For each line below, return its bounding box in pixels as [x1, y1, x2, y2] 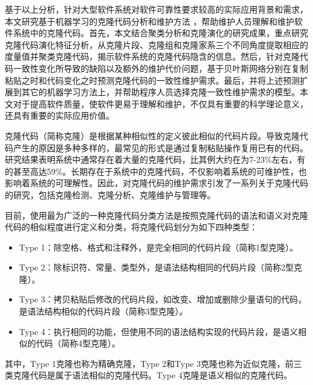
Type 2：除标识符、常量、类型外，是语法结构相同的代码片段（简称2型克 [19, 261, 302, 274]
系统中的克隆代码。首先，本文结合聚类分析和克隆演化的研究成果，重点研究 [13, 27, 308, 39]
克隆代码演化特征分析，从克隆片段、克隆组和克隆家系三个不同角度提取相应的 [5, 38, 308, 51]
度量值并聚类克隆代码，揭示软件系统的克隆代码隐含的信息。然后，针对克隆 [5, 50, 300, 63]
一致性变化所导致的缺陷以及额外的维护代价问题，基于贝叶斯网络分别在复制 [13, 61, 308, 74]
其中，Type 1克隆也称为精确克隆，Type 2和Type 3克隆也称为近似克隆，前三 [5, 357, 302, 369]
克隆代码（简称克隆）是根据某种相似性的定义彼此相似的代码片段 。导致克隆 [5, 129, 300, 142]
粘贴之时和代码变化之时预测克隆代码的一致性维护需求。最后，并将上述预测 [5, 74, 300, 86]
